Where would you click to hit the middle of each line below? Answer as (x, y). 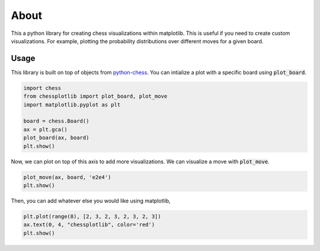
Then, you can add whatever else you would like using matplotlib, (91, 201)
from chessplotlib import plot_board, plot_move (95, 96)
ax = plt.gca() (45, 129)
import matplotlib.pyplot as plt (72, 104)
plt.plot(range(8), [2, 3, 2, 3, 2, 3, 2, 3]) (92, 216)
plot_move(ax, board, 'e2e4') (67, 177)
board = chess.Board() (56, 121)
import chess (42, 88)
